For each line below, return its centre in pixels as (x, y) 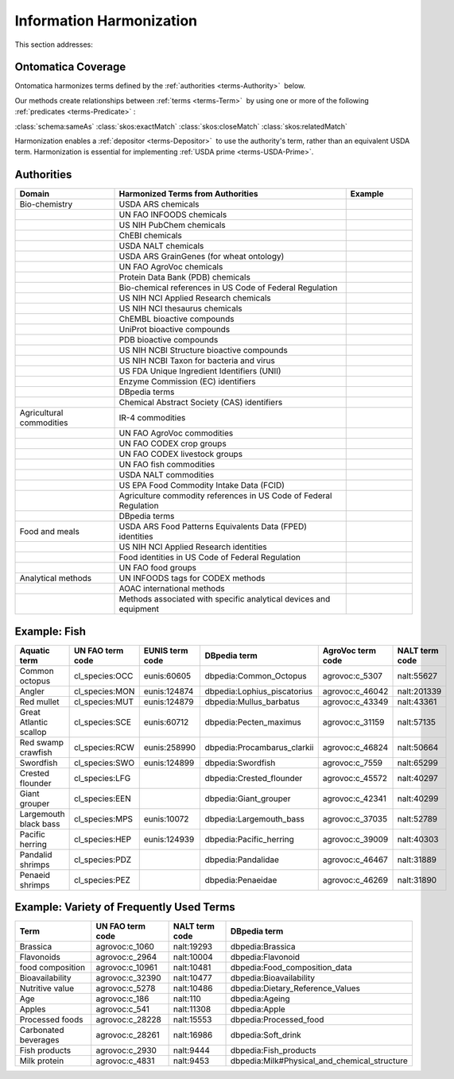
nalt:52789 (417, 818)
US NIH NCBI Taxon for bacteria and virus (197, 361)
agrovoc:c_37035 (355, 818)
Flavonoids (40, 957)
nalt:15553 (192, 1019)
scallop (33, 732)
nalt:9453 (191, 1061)
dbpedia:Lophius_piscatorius (259, 691)
